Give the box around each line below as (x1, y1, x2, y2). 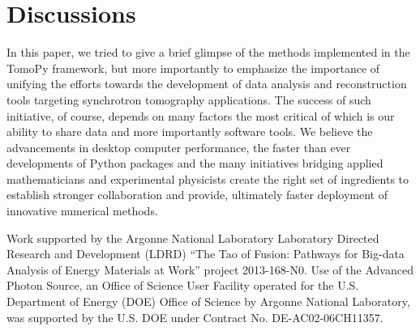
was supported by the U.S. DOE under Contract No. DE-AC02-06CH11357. (6, 308, 384, 325)
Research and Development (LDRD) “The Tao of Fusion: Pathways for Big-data (6, 245, 405, 262)
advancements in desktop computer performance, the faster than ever (6, 138, 351, 155)
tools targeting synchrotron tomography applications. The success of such (6, 91, 371, 108)
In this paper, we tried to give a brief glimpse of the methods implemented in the (6, 44, 410, 61)
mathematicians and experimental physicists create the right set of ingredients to (6, 170, 409, 187)
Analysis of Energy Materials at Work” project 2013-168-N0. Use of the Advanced (6, 261, 414, 278)
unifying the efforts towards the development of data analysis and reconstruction (6, 75, 407, 92)
